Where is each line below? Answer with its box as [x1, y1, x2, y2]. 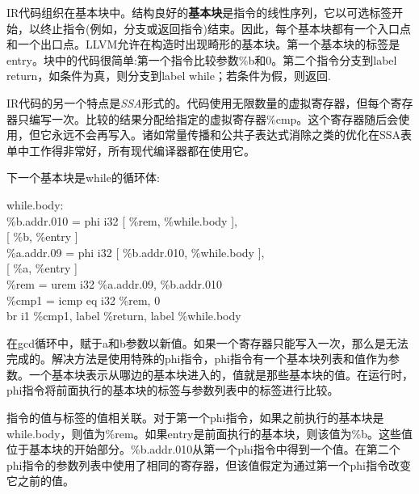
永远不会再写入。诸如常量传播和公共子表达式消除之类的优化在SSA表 [51, 126, 413, 143]
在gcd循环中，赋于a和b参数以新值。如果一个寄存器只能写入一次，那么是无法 [6, 334, 409, 351]
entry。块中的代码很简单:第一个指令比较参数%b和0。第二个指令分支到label [6, 51, 397, 68]
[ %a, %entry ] [6, 260, 78, 277]
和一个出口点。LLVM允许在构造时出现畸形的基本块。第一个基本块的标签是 [6, 36, 400, 53]
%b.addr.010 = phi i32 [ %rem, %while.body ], [6, 212, 237, 229]
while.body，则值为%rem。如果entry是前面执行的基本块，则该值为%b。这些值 [6, 424, 413, 441]
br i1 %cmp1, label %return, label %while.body [6, 307, 241, 324]
